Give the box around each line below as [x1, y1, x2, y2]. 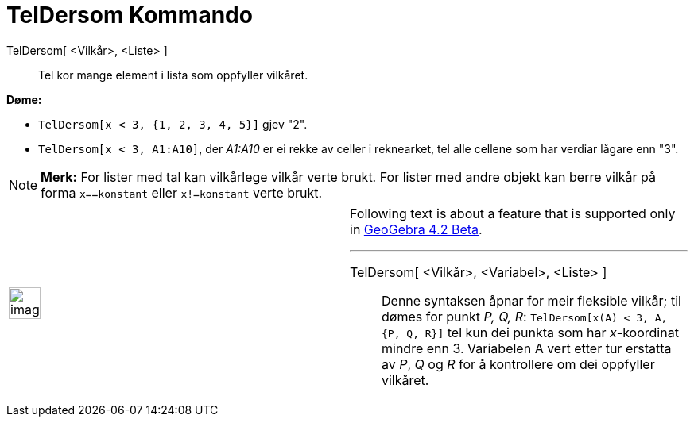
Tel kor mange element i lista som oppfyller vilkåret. [38, 67, 308, 82]
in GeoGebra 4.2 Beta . [350, 221, 483, 237]
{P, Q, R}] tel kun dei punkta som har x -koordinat [382, 324, 679, 340]
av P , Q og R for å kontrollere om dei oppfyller [382, 356, 655, 372]
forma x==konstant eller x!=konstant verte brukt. [41, 184, 323, 201]
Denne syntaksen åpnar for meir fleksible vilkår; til [382, 292, 681, 309]
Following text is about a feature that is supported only [350, 205, 676, 221]
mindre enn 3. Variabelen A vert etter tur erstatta [382, 340, 672, 356]
